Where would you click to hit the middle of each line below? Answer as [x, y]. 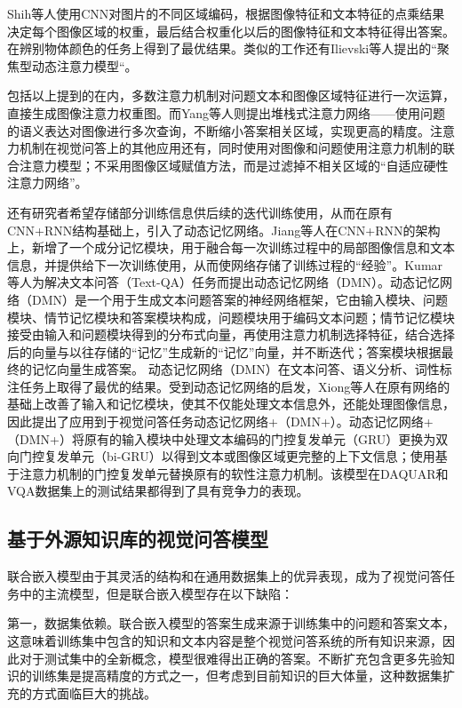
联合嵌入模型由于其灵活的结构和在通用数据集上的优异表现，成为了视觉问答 [225, 576]
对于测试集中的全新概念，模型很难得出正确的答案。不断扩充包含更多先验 [231, 658]
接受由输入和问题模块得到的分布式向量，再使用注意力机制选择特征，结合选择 [231, 334]
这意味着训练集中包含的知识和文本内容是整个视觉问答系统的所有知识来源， [225, 641]
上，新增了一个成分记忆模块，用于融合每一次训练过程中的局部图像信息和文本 [231, 247]
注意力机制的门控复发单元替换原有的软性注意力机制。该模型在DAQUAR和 [234, 473]
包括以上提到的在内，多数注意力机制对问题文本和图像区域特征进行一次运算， [231, 95]
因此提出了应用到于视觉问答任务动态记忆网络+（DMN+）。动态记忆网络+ [220, 422]
